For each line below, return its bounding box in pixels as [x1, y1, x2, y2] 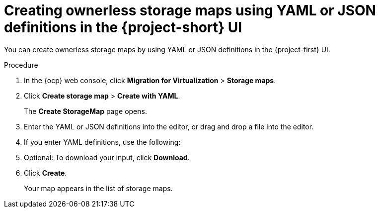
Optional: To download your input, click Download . [24, 153, 190, 162]
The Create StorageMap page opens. [24, 106, 147, 115]
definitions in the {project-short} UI [4, 19, 242, 36]
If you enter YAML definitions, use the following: [24, 137, 181, 146]
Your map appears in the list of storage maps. [24, 184, 173, 193]
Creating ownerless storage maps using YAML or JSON [4, 2, 376, 19]
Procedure [4, 60, 38, 69]
